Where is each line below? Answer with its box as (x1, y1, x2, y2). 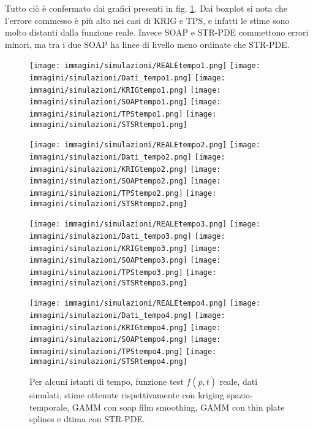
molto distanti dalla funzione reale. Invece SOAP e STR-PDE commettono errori (5, 26, 309, 39)
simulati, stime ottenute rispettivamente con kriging (29, 388, 224, 401)
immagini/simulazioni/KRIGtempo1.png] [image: (29, 85, 221, 95)
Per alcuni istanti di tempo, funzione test (29, 375, 184, 388)
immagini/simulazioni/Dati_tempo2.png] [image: (29, 152, 225, 161)
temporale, (29, 400, 69, 413)
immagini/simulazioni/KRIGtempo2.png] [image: (29, 164, 221, 174)
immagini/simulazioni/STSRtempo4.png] (29, 357, 187, 366)
